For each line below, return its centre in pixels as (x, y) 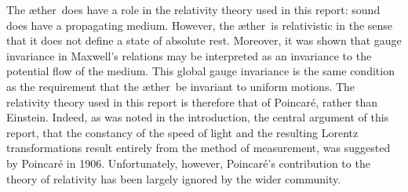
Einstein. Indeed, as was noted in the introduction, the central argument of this (198, 117)
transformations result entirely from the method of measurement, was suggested (199, 148)
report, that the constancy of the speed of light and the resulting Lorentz (182, 132)
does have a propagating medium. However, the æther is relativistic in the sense (200, 25)
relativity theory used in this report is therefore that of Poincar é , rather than (192, 101)
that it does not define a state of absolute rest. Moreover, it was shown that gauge (204, 40)
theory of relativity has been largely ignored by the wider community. (174, 178)
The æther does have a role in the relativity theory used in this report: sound (193, 9)
